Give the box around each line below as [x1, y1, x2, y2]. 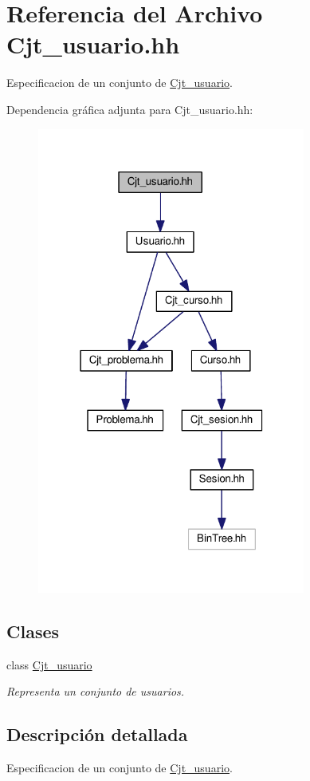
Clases [6, 619, 60, 644]
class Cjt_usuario [6, 656, 92, 673]
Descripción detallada [6, 722, 188, 747]
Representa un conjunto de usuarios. [6, 683, 185, 700]
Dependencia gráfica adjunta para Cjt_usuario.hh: [6, 101, 253, 117]
